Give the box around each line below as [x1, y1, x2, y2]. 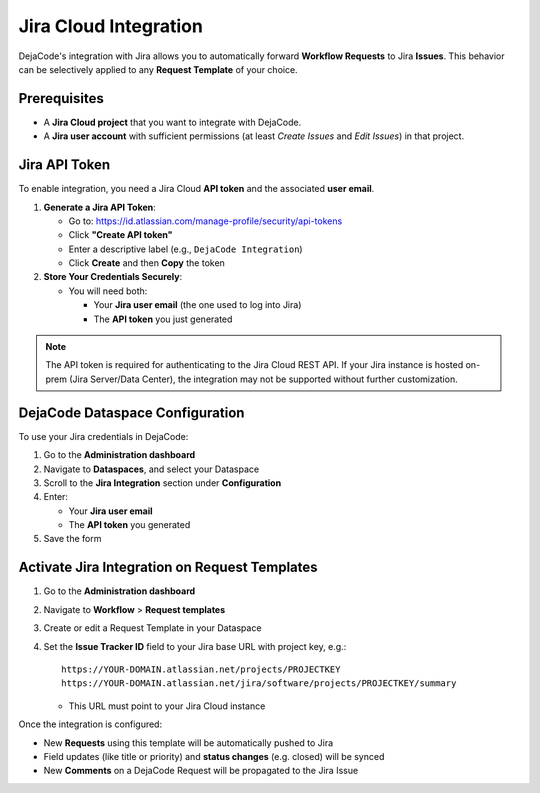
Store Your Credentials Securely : [43, 271, 183, 283]
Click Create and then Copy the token [68, 257, 225, 269]
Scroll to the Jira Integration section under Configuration [43, 476, 282, 489]
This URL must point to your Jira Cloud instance [68, 700, 266, 712]
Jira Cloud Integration [18, 15, 204, 37]
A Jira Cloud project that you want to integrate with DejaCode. [43, 116, 302, 128]
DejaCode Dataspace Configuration [18, 404, 245, 421]
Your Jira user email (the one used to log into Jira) [93, 299, 302, 311]
